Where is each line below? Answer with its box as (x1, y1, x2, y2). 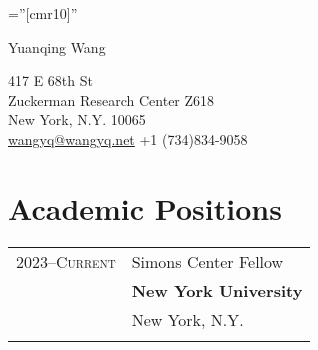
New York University (131, 278, 303, 302)
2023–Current (16, 249, 116, 273)
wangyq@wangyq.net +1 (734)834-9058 (8, 128, 248, 149)
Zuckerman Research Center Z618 (8, 89, 215, 110)
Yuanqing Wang (8, 36, 106, 57)
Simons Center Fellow (131, 249, 284, 273)
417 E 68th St (8, 70, 93, 91)
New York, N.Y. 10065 (8, 109, 146, 130)
